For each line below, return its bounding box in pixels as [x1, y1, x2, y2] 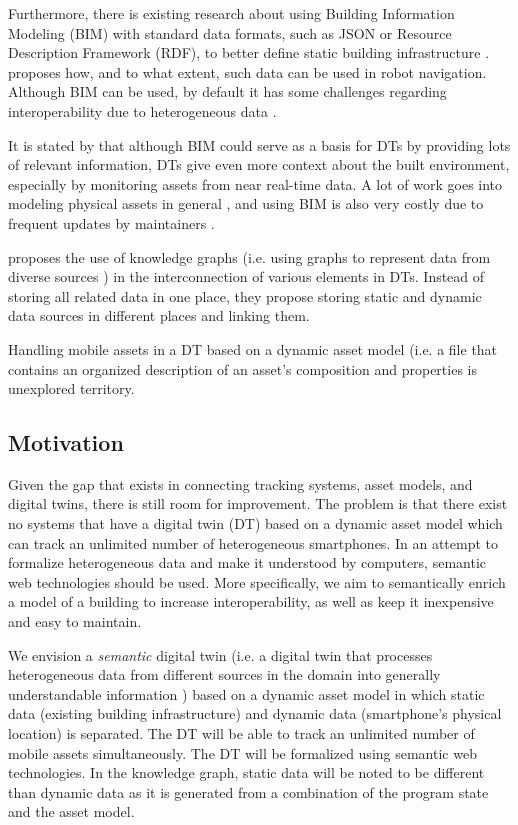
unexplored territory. [8, 378, 135, 399]
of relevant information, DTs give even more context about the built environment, [8, 154, 510, 175]
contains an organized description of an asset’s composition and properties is [8, 358, 478, 379]
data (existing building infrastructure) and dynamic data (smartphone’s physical [8, 703, 502, 724]
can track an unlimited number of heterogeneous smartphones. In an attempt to [8, 532, 498, 553]
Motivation [8, 427, 124, 458]
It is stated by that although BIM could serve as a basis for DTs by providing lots [8, 134, 511, 155]
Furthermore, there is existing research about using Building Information [8, 3, 455, 23]
